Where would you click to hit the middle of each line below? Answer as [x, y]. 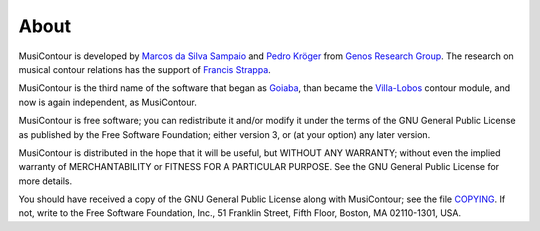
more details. [45, 181]
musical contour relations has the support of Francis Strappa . [145, 69]
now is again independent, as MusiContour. [107, 102]
